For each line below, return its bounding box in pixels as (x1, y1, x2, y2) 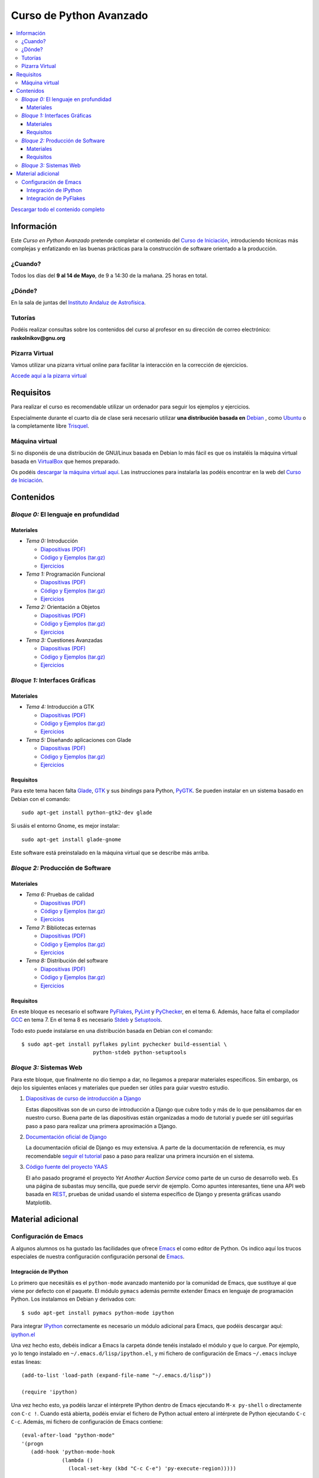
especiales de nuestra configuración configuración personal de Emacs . (11, 1253, 185, 1260)
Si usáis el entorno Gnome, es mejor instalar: (11, 822, 120, 829)
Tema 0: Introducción (25, 537, 78, 544)
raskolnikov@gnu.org (11, 334, 66, 341)
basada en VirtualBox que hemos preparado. (11, 458, 120, 465)
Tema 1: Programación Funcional (25, 571, 106, 578)
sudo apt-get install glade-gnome (21, 836, 121, 842)
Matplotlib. (25, 1199, 52, 1206)
